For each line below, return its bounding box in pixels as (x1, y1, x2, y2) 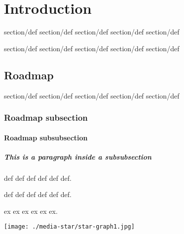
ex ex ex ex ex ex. (4, 205, 58, 216)
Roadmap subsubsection (4, 132, 88, 142)
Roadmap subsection (4, 111, 88, 124)
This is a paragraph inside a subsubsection (4, 151, 152, 162)
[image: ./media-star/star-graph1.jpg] (4, 223, 135, 231)
